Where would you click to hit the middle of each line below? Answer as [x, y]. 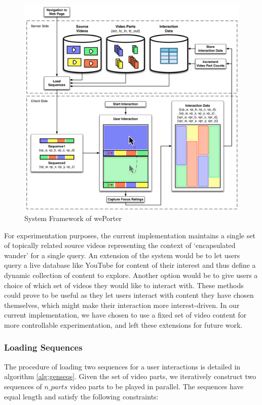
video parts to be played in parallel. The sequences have [157, 386]
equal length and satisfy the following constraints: [81, 396]
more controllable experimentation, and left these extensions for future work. [123, 324]
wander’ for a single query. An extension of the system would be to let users [122, 255]
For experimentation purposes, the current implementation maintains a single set [130, 235]
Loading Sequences [43, 347]
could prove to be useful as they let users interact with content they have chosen [129, 295]
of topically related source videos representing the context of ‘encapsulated [120, 245]
